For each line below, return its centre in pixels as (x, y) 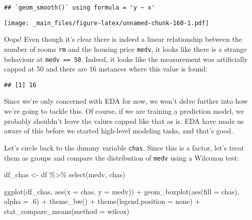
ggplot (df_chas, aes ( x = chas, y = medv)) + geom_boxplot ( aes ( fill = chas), (122, 191)
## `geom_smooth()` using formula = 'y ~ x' (80, 8)
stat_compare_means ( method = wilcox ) (67, 211)
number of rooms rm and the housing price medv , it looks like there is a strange (125, 49)
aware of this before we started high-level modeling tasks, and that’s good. (119, 131)
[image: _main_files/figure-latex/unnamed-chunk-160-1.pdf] (107, 23)
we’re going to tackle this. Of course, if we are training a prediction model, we (124, 111)
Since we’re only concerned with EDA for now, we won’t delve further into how (126, 101)
